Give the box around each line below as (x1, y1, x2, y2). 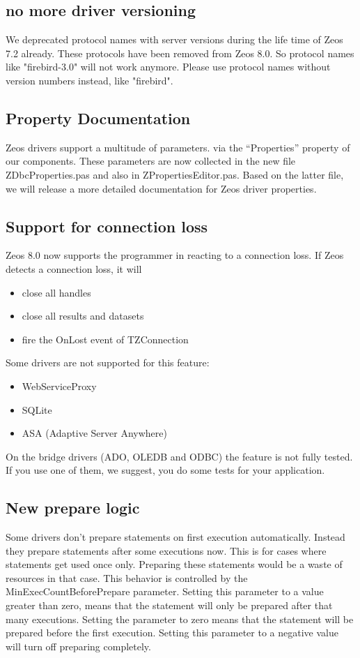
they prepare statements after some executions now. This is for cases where (6, 543, 327, 558)
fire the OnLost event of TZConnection (22, 331, 189, 346)
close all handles (22, 285, 91, 299)
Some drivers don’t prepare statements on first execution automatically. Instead (6, 530, 345, 544)
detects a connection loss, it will (6, 261, 142, 276)
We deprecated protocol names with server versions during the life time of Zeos (6, 32, 343, 47)
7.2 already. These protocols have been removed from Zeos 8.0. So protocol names (6, 45, 354, 60)
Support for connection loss (6, 215, 208, 237)
